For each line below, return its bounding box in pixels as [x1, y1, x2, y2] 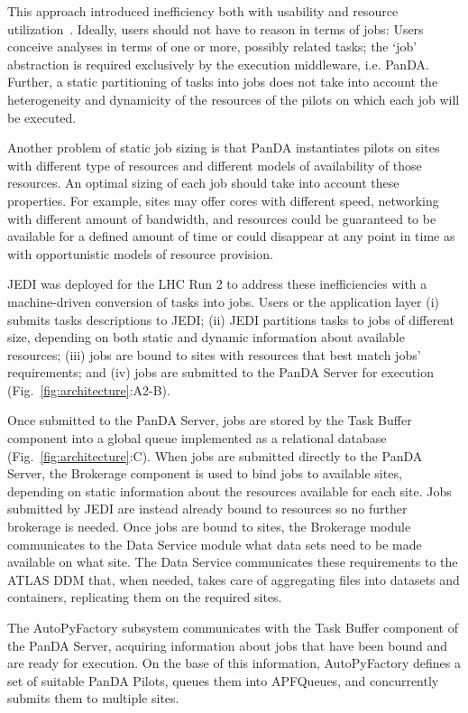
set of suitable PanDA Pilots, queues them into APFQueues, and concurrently [7, 671, 439, 690]
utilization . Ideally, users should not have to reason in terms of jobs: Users [7, 19, 424, 38]
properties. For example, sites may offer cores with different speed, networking [7, 190, 439, 209]
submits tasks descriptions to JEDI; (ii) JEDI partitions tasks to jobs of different [7, 310, 454, 329]
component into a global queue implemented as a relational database [7, 429, 387, 448]
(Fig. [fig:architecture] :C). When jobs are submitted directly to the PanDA [7, 446, 423, 465]
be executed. [7, 107, 77, 126]
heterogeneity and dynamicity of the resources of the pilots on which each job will [7, 89, 460, 108]
